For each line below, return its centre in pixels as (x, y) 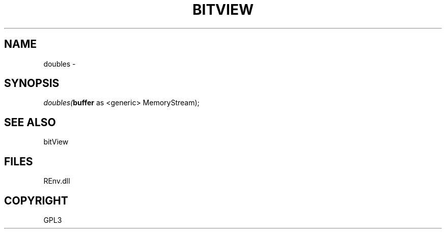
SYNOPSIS (32, 83)
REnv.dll (57, 181)
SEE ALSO (30, 122)
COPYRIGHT (36, 200)
